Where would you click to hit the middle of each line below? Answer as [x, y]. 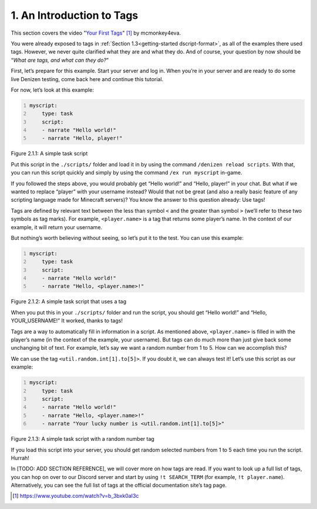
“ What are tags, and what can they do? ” [60, 60]
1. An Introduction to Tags [75, 15]
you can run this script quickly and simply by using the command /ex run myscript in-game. [127, 173]
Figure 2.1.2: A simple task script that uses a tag [69, 302]
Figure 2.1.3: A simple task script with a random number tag [83, 439]
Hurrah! [20, 458]
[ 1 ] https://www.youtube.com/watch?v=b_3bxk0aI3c [76, 496]
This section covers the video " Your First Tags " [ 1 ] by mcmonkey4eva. [96, 33]
